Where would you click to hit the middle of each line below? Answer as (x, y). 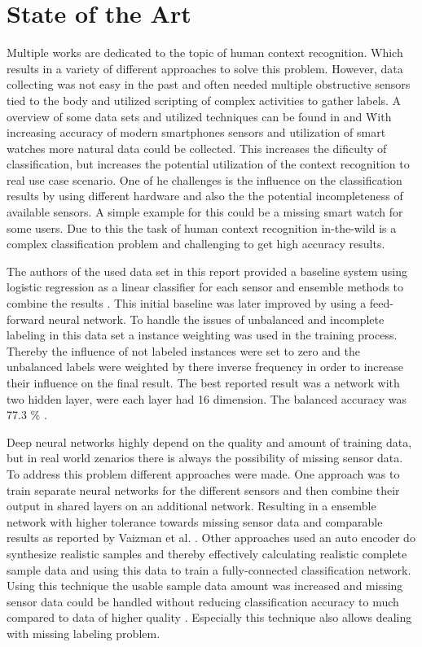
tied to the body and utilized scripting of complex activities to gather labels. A (204, 100)
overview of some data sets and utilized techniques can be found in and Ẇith (199, 116)
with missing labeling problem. (84, 633)
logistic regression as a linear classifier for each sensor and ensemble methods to (205, 287)
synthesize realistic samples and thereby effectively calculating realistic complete (207, 553)
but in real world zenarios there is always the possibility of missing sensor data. (205, 458)
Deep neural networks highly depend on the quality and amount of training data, (209, 442)
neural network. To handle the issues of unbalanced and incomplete (216, 319)
